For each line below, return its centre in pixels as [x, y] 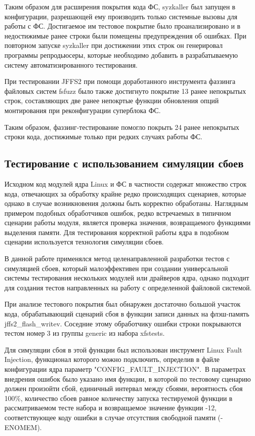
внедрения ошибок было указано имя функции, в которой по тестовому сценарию [128, 378]
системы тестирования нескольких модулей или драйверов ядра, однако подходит [127, 278]
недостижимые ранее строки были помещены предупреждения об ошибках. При [126, 35]
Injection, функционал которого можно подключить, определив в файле [112, 359]
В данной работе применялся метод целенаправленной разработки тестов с [117, 258]
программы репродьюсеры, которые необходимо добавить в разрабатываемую [121, 55]
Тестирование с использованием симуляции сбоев [124, 163]
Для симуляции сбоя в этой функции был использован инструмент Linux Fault [124, 349]
